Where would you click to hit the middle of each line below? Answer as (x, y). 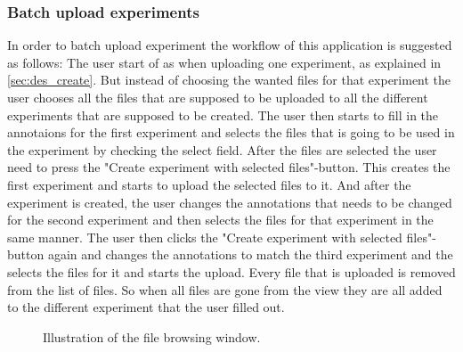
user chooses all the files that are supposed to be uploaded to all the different (218, 97)
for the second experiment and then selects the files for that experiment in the (220, 220)
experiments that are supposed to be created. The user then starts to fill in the (223, 115)
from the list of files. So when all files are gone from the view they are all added (225, 289)
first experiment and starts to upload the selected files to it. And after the (209, 184)
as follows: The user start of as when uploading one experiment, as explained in (224, 62)
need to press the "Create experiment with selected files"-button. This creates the (229, 167)
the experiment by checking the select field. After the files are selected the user (222, 149)
